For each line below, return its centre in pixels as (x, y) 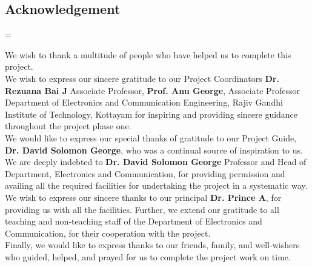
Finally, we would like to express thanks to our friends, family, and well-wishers (152, 245)
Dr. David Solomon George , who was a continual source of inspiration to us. (154, 150)
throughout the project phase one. (68, 126)
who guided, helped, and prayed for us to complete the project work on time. (148, 256)
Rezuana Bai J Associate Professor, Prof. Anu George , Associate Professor (153, 90)
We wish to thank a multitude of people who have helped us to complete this (148, 54)
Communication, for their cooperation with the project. (108, 233)
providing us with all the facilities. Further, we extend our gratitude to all (142, 209)
